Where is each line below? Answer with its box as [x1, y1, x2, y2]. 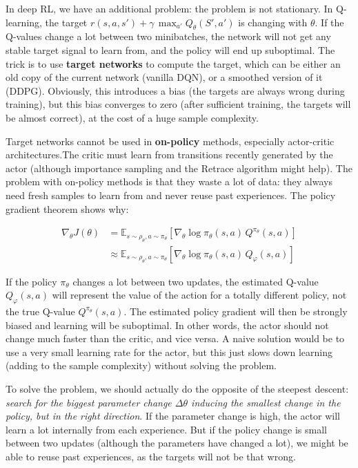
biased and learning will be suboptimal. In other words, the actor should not [6, 317, 329, 332]
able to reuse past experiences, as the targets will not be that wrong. [6, 449, 296, 463]
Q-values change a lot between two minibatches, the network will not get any [6, 29, 331, 44]
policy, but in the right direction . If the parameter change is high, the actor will [6, 409, 341, 423]
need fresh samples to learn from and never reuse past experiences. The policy [6, 187, 336, 202]
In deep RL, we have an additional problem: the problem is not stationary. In [6, 1, 333, 15]
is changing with [238, 15, 308, 29]
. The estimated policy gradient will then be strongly [123, 303, 348, 318]
